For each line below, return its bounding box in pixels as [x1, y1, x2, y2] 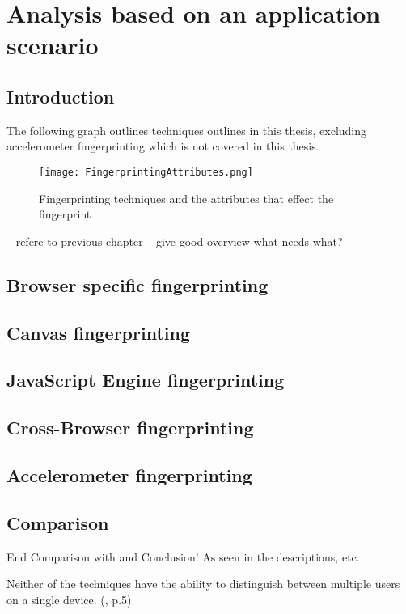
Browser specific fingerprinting [6, 272, 269, 297]
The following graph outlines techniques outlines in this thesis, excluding [6, 121, 367, 138]
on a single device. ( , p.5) [6, 591, 132, 608]
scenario [6, 28, 99, 61]
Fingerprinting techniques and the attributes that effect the [39, 189, 334, 206]
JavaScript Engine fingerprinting [6, 367, 285, 392]
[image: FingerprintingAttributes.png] [39, 166, 253, 178]
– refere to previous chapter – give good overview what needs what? [6, 232, 343, 249]
